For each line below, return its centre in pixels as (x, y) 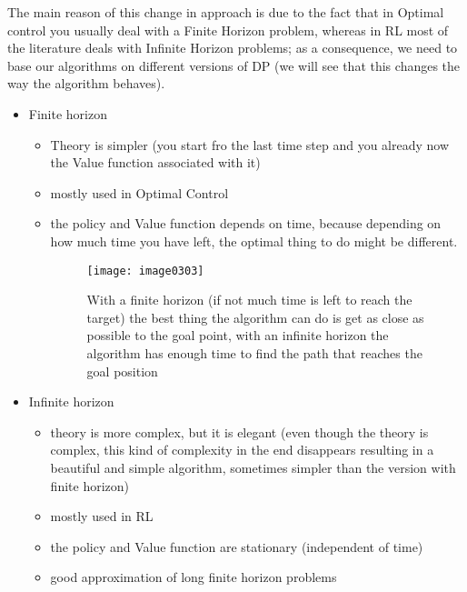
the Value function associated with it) (155, 162)
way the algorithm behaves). (86, 83)
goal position (122, 371)
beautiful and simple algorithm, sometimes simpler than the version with (253, 467)
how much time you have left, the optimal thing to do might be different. (254, 241)
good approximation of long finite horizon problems (194, 577)
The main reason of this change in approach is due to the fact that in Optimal (226, 12)
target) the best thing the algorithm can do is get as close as (255, 317)
